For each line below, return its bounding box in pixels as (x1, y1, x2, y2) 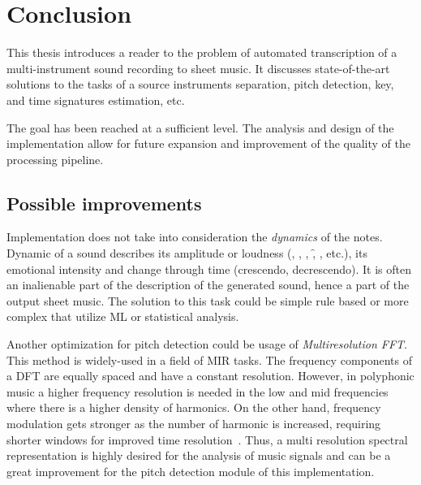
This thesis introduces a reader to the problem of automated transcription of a (6, 44, 397, 61)
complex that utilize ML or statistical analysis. (6, 308, 239, 325)
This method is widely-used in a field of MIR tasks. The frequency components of (6, 351, 413, 368)
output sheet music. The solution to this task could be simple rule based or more (6, 292, 409, 309)
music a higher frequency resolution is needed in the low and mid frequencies (6, 383, 389, 400)
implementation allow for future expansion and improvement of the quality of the (6, 135, 411, 152)
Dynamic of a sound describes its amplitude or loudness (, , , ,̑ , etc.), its (6, 245, 367, 262)
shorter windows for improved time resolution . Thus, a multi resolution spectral (6, 431, 408, 448)
